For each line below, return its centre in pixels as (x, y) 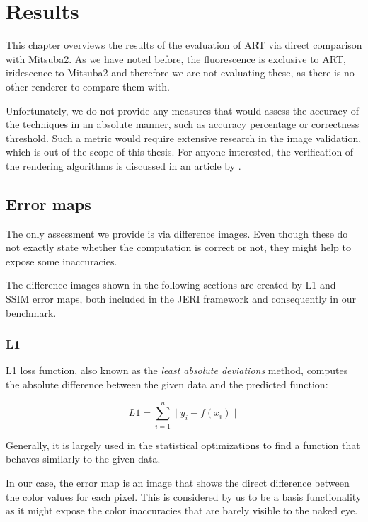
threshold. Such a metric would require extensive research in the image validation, (184, 138)
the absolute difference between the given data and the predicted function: (167, 384)
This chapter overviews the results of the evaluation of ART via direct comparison (184, 45)
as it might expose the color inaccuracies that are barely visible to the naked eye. (182, 510)
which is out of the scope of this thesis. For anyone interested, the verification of (180, 152)
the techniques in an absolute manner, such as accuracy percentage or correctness (183, 124)
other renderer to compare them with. (88, 86)
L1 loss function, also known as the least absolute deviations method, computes (177, 370)
